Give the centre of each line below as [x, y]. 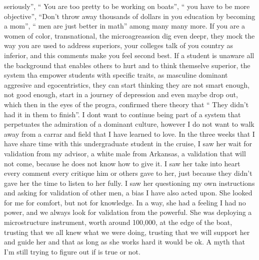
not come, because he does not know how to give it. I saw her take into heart [122, 163]
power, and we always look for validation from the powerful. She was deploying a [128, 212]
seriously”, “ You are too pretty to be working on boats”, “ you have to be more [127, 6]
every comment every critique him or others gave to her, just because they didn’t [128, 173]
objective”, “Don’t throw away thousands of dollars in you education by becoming [130, 16]
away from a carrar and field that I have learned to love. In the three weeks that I [129, 134]
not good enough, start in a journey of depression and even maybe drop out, [121, 94]
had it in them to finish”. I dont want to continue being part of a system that [122, 114]
